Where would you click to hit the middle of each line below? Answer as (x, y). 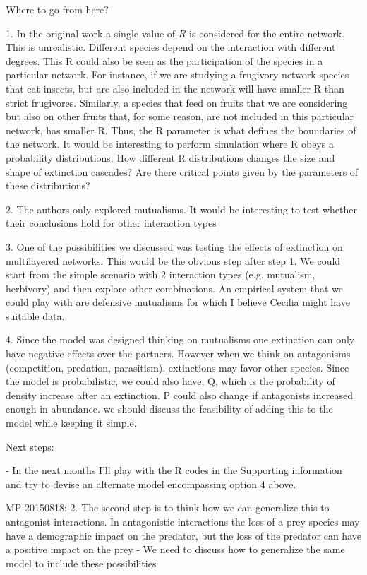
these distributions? (48, 185)
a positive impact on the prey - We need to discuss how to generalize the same (175, 549)
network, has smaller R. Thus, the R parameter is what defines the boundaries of (181, 130)
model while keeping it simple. (71, 423)
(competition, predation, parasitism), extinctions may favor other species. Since (178, 367)
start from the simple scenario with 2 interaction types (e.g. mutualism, (161, 274)
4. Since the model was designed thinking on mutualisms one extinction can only (180, 339)
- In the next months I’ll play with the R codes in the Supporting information (174, 470)
